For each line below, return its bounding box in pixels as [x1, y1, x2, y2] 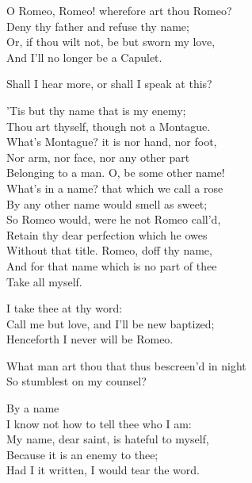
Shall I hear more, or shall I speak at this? [6, 75, 212, 92]
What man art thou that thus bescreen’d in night [6, 357, 246, 374]
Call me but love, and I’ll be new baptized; [6, 315, 215, 332]
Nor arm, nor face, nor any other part [6, 148, 190, 165]
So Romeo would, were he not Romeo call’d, [6, 211, 221, 228]
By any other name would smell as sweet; [6, 195, 208, 212]
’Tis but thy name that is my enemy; [6, 102, 186, 118]
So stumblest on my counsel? [6, 373, 147, 389]
